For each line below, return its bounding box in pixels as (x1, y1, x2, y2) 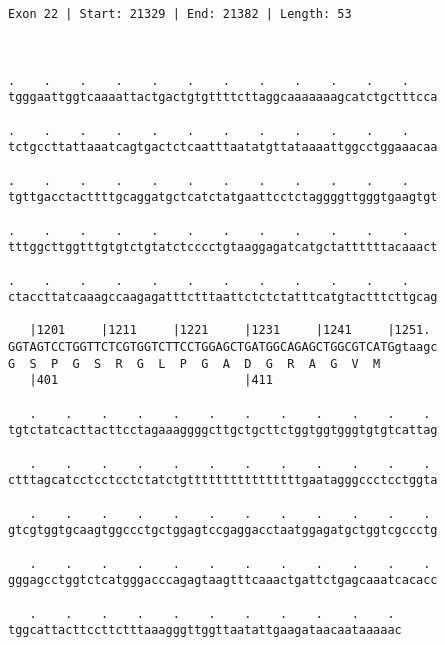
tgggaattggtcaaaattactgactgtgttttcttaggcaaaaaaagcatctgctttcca (8, 90, 438, 105)
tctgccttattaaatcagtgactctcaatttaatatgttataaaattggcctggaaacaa (8, 140, 438, 155)
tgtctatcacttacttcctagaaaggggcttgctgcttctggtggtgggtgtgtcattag (8, 423, 438, 438)
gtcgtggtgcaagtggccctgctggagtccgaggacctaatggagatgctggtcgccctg (8, 523, 438, 538)
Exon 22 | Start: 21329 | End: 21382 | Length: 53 (8, 7, 352, 21)
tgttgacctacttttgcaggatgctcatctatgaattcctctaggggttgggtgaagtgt (8, 190, 438, 205)
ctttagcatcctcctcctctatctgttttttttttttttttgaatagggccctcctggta (8, 473, 438, 488)
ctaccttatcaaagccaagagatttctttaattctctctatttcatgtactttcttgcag (8, 290, 438, 305)
